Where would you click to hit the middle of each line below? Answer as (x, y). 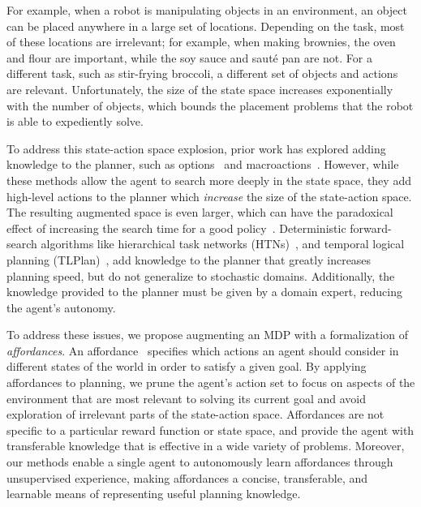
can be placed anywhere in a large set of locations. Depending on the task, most (206, 26)
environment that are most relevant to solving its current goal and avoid (186, 398)
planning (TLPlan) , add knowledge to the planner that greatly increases (189, 259)
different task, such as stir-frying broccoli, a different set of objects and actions (202, 73)
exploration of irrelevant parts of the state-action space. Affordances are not (195, 414)
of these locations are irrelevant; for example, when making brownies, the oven (201, 42)
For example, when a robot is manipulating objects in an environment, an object (207, 10)
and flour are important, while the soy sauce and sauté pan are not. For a (189, 57)
